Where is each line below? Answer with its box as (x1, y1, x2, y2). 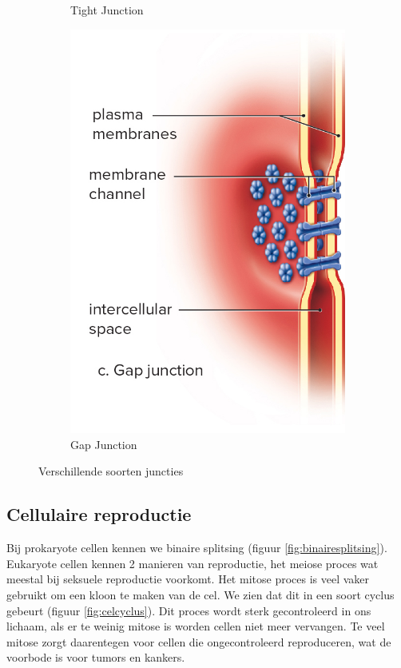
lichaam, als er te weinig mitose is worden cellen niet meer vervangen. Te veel (6, 618, 385, 634)
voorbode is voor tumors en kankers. (6, 649, 185, 666)
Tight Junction (70, 2, 144, 18)
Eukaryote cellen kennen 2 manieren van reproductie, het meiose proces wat (6, 555, 379, 571)
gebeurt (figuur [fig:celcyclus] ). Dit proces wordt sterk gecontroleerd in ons (6, 602, 371, 618)
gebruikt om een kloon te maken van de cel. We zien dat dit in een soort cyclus (6, 586, 395, 602)
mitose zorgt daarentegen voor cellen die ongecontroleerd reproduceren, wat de (6, 633, 391, 650)
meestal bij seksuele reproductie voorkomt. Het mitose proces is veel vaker (6, 571, 370, 587)
